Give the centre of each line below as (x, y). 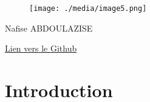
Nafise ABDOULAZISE (49, 28)
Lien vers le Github (41, 48)
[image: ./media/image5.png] (88, 9)
